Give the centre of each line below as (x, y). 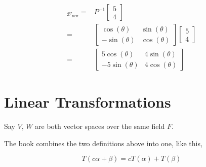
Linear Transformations (88, 102)
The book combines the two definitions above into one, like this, (103, 143)
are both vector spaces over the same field (100, 126)
